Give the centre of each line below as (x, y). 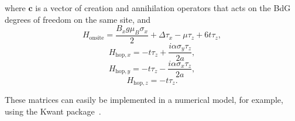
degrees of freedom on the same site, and (78, 19)
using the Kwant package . (53, 111)
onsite (97, 38)
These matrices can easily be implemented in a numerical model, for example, (144, 100)
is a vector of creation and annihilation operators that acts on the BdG (163, 8)
